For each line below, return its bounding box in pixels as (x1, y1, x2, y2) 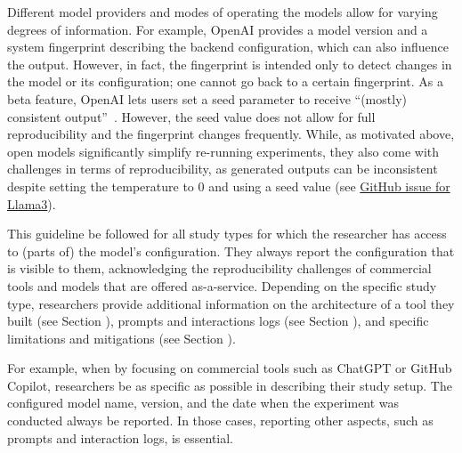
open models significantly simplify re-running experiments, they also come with (7, 142, 440, 160)
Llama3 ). (7, 194, 56, 213)
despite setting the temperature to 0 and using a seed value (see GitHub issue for (7, 176, 450, 195)
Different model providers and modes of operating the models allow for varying (7, 3, 438, 20)
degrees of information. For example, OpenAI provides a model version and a (7, 20, 428, 38)
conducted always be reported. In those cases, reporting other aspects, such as (7, 411, 434, 430)
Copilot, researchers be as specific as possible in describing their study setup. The (7, 376, 452, 394)
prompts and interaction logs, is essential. (7, 428, 234, 447)
